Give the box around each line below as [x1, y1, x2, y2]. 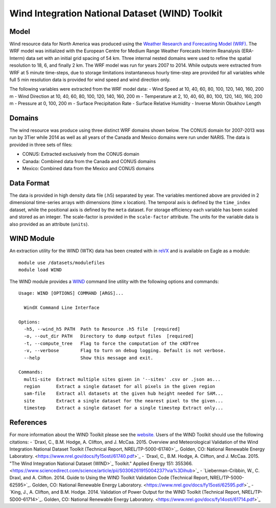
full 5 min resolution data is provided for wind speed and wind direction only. [9, 77, 171, 83]
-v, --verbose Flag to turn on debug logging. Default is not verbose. [24, 348, 226, 354]
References [9, 418, 47, 427]
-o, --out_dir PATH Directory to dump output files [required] [24, 333, 194, 339]
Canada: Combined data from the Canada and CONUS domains [22, 158, 156, 164]
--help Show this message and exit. [24, 355, 153, 361]
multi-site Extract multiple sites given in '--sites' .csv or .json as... [24, 376, 221, 382]
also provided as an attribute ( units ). [9, 221, 89, 227]
